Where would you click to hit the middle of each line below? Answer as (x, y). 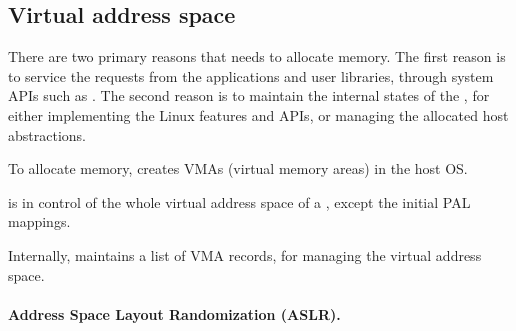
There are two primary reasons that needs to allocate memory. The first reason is (257, 56)
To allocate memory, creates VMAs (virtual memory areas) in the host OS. (238, 168)
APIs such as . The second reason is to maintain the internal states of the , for (249, 95)
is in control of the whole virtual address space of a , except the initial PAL (239, 201)
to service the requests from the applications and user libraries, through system (251, 75)
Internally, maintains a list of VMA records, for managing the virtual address (245, 254)
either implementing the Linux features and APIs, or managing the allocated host (258, 114)
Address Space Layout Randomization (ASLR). (174, 313)
